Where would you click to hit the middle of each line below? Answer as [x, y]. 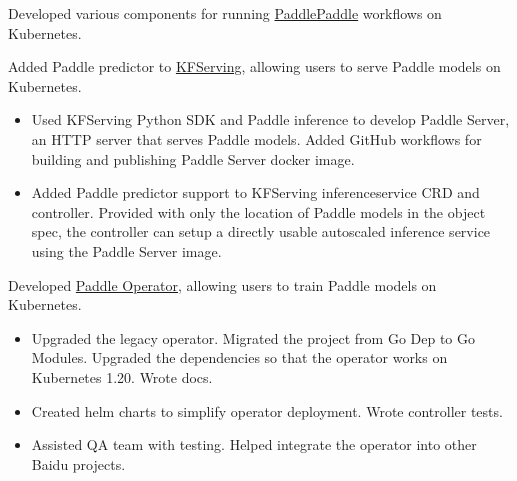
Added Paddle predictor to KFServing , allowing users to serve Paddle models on [254, 66]
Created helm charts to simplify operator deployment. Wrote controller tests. [267, 410]
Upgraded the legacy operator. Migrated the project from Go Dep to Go [253, 337]
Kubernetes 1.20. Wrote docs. [122, 376]
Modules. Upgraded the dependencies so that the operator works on [239, 357]
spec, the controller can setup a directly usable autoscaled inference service [261, 231]
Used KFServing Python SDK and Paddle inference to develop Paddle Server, [270, 119]
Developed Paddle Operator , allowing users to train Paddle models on [222, 284]
